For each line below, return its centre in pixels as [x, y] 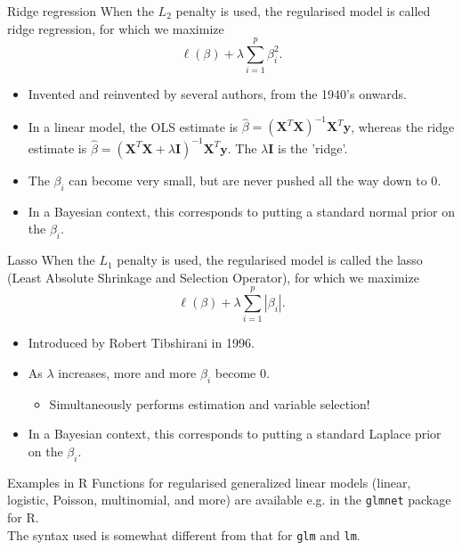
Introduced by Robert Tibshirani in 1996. [141, 343]
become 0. [242, 373]
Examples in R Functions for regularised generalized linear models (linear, [209, 482]
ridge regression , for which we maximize [116, 28]
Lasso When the [51, 260]
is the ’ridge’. [313, 148]
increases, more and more [127, 373]
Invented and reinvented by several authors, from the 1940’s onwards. [217, 94]
